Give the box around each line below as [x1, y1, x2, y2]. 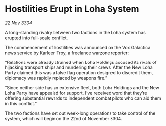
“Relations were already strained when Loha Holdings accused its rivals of [5, 59, 157, 65]
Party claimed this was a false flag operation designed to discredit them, [5, 69, 153, 75]
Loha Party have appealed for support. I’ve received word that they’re [5, 90, 147, 96]
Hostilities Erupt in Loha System [5, 3, 140, 15]
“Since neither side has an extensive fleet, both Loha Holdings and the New [5, 84, 160, 90]
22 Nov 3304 [5, 20, 32, 26]
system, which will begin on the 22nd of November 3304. [5, 115, 122, 121]
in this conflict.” [5, 100, 37, 106]
